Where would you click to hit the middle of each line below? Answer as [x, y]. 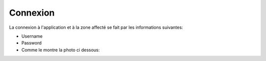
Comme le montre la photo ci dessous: [61, 50]
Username [32, 36]
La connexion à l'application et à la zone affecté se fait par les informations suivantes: [96, 27]
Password [32, 43]
